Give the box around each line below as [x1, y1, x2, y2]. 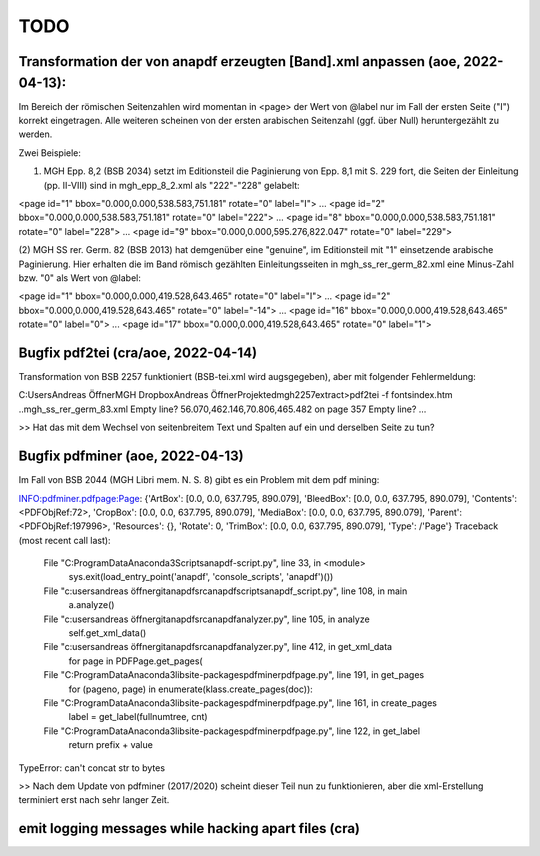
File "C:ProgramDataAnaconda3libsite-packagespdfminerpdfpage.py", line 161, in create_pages [43, 696, 437, 709]
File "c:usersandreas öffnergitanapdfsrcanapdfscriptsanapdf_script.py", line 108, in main [43, 585, 408, 597]
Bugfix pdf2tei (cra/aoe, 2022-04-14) [18, 344, 258, 361]
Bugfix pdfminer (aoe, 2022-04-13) [18, 448, 244, 465]
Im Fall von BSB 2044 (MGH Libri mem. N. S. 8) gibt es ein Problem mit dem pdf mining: [18, 474, 380, 486]
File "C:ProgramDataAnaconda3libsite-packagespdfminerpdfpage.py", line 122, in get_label [43, 725, 420, 737]
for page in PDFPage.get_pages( [68, 655, 204, 667]
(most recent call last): [18, 534, 111, 546]
